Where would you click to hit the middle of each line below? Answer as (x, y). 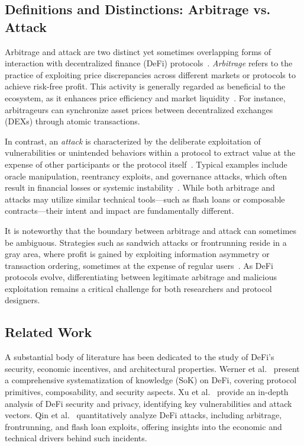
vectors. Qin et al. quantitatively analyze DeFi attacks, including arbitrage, (143, 415)
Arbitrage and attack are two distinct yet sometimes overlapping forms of (138, 51)
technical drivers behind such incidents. (76, 438)
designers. (22, 300)
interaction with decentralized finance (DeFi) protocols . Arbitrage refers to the (149, 63)
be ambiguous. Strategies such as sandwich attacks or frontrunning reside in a (146, 242)
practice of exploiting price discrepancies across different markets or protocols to (150, 74)
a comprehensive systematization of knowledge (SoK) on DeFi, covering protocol (151, 380)
